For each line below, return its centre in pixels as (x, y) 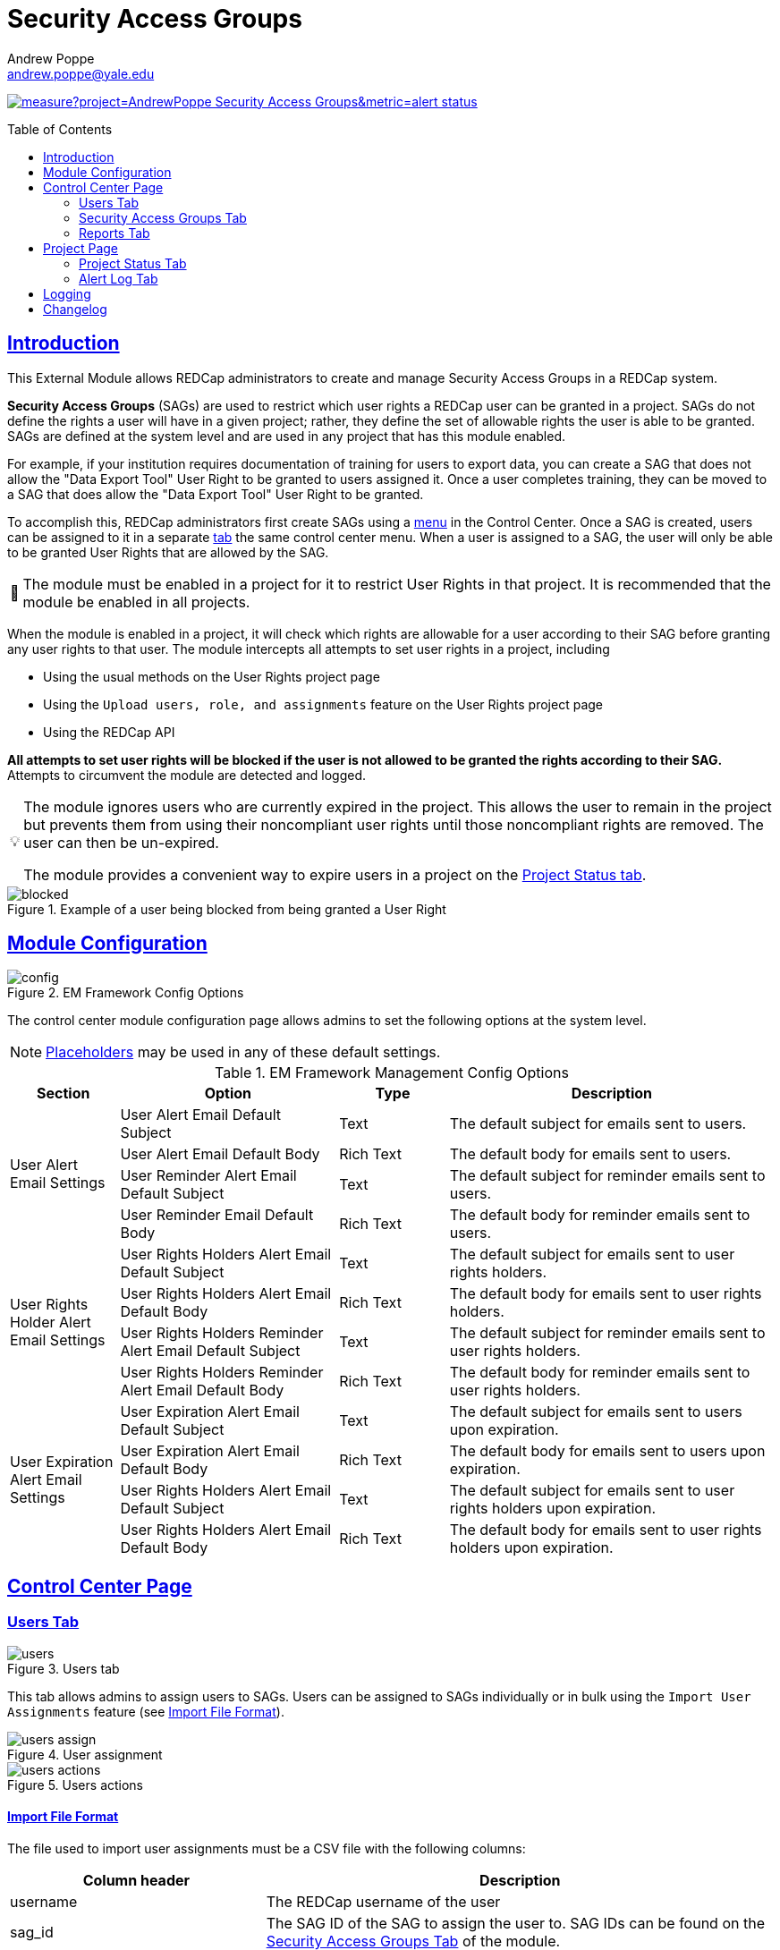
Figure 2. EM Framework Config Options (126, 993)
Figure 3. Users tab (64, 1668)
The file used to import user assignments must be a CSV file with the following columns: (267, 1848)
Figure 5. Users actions (76, 1785)
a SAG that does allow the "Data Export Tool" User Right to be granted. (216, 494)
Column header (136, 1880)
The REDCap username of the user (383, 1901)
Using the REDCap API (109, 732)
